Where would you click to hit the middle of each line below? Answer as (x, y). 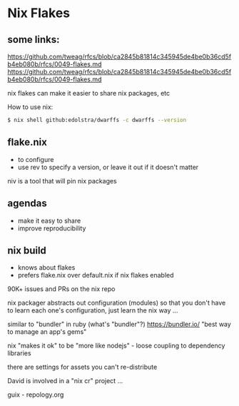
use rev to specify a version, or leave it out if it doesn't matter (108, 167)
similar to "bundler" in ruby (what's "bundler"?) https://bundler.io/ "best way (119, 324)
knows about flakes (46, 268)
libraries (19, 353)
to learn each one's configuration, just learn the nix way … (93, 310)
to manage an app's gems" (47, 332)
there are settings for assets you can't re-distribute (82, 367)
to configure (36, 159)
